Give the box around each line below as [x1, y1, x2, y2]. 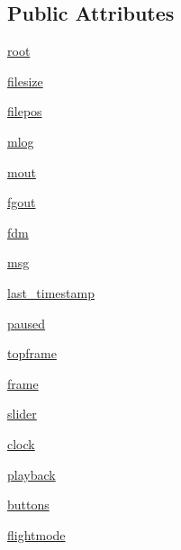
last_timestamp [7, 283, 95, 302]
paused [7, 313, 46, 332]
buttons [7, 495, 50, 514]
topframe [7, 344, 57, 363]
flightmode [7, 525, 66, 544]
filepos [7, 102, 42, 121]
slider [7, 404, 37, 423]
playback [7, 464, 56, 483]
